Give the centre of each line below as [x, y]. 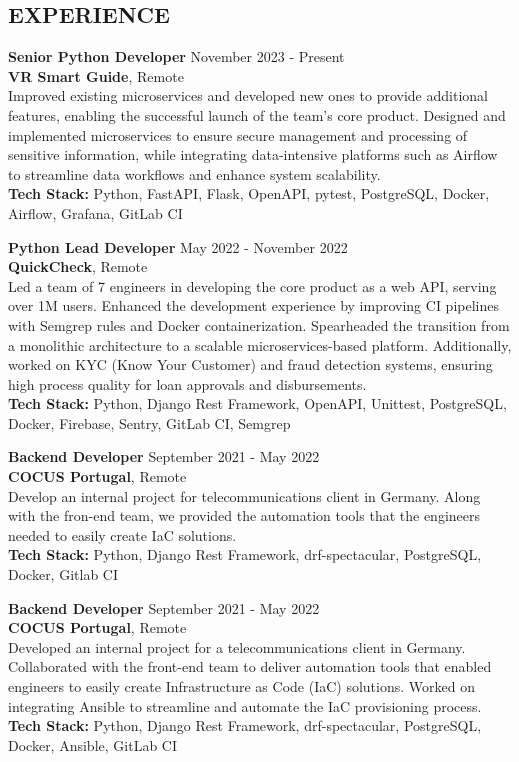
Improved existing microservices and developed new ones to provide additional [248, 95]
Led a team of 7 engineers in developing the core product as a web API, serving [252, 285]
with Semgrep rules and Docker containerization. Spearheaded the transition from [259, 324]
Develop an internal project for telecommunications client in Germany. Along [244, 495]
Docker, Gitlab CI [63, 574]
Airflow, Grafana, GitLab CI [95, 212]
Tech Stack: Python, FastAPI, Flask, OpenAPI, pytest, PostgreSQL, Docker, [249, 193]
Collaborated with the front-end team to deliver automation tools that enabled [250, 666]
